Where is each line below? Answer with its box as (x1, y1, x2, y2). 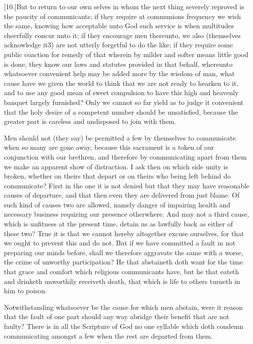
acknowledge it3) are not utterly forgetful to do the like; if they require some (4, 40, 233, 50)
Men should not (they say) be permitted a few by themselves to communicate (4, 132, 236, 142)
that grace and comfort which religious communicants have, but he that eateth (4, 266, 239, 277)
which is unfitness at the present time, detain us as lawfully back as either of (4, 219, 233, 229)
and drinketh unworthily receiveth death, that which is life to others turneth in (4, 276, 240, 286)
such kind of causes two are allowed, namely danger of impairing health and (4, 199, 231, 209)
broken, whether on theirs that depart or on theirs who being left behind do (4, 171, 231, 181)
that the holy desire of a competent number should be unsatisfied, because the (4, 106, 238, 117)
